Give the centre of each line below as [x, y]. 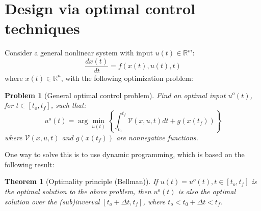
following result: [30, 164]
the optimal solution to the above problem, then [78, 191]
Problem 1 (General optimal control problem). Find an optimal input [115, 95]
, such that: [68, 105]
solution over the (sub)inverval [52, 201]
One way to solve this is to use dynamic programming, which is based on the [125, 154]
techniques [42, 28]
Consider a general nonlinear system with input [79, 53]
